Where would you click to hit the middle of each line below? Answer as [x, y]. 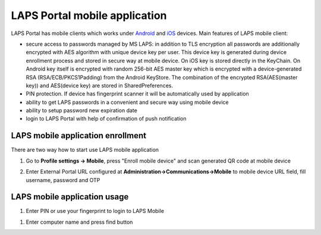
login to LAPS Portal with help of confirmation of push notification [106, 119]
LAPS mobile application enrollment [79, 136]
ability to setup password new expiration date [82, 110]
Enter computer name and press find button [79, 222]
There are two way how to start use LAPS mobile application [85, 150]
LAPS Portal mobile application [89, 15]
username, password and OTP [63, 180]
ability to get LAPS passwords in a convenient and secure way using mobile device [127, 102]
